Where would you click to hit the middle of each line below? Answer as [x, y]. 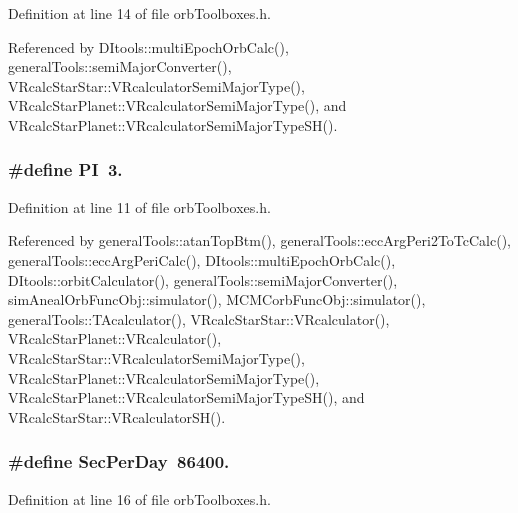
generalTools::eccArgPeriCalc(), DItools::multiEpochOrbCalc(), [202, 259]
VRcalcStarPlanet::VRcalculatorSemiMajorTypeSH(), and [186, 397]
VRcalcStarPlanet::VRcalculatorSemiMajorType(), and [177, 105]
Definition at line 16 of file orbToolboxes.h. [139, 498]
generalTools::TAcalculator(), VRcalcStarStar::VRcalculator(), [199, 318]
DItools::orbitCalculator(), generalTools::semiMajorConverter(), [203, 279]
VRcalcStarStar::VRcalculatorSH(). [117, 416]
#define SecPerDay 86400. [119, 461]
